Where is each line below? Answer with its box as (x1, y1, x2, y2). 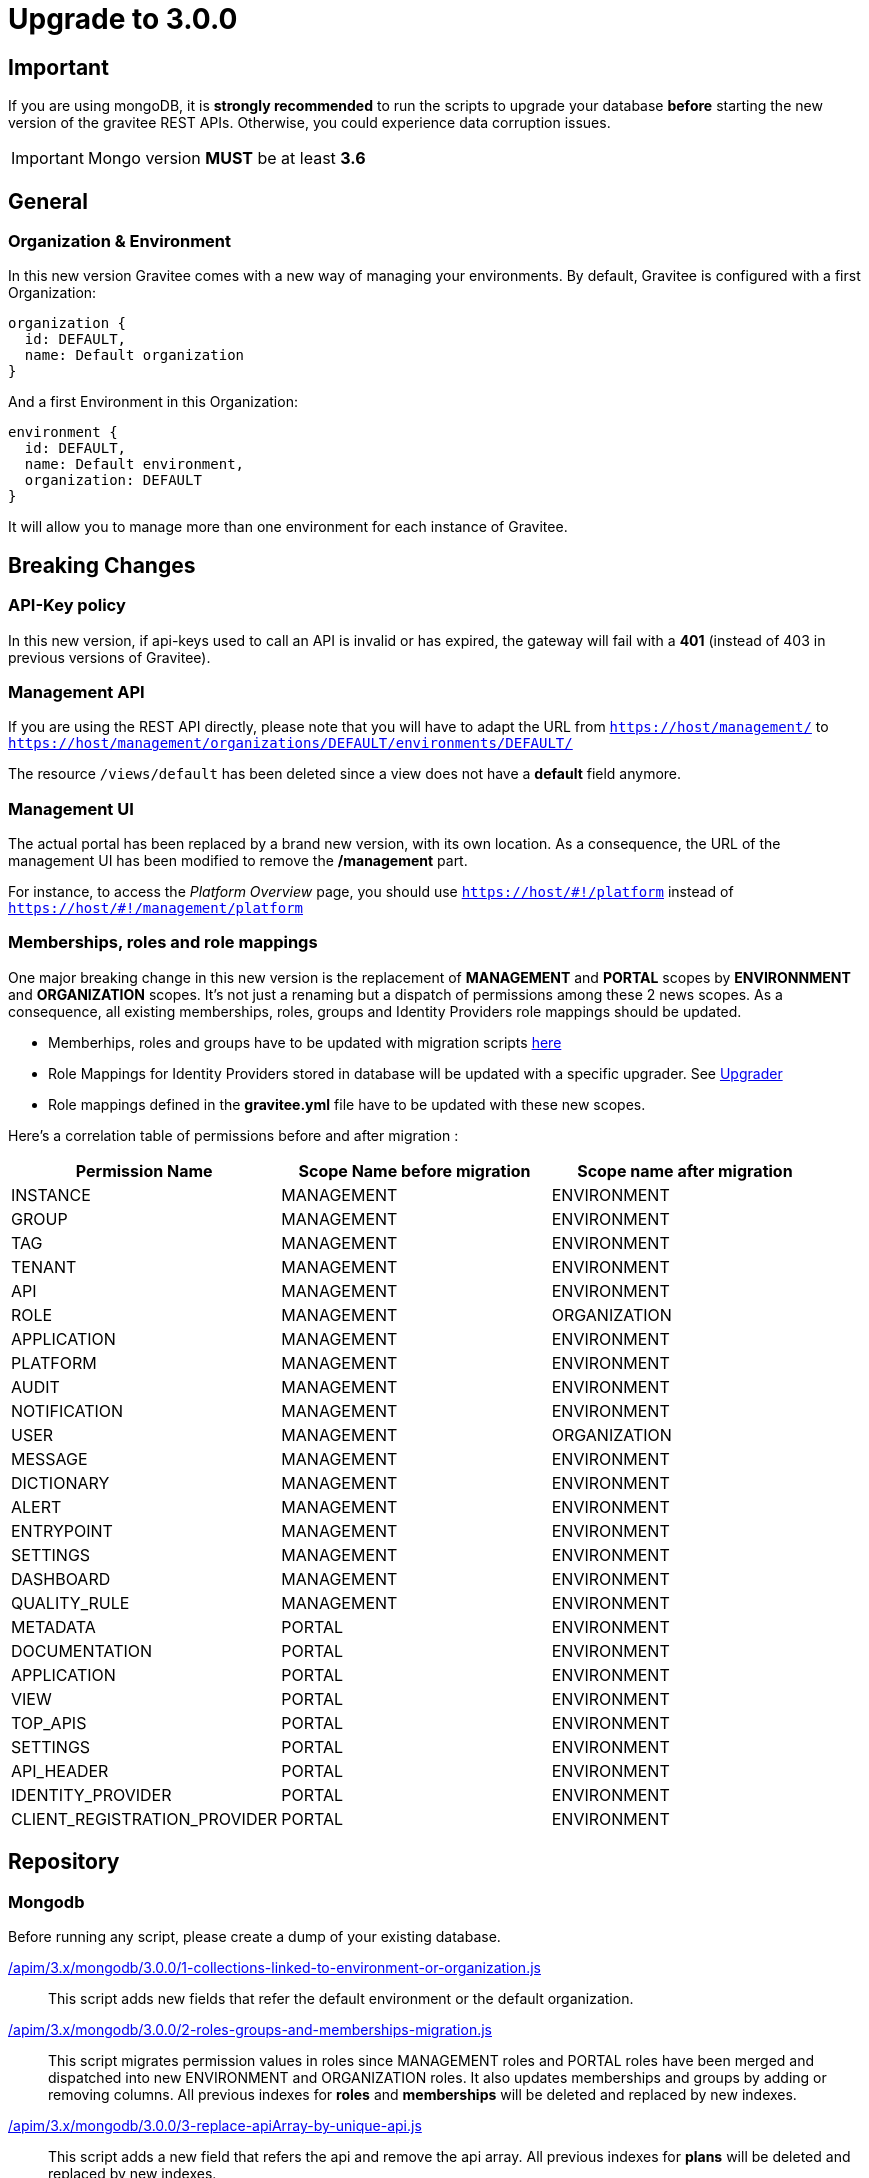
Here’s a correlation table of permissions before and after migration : (8, 1126, 459, 1144)
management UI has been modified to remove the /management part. (8, 852, 468, 870)
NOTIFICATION (11, 1400, 124, 1421)
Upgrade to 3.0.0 (8, 2, 238, 36)
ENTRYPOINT (11, 1520, 113, 1541)
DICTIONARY (11, 1472, 110, 1493)
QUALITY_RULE (11, 1592, 130, 1613)
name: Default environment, (24, 456, 245, 473)
